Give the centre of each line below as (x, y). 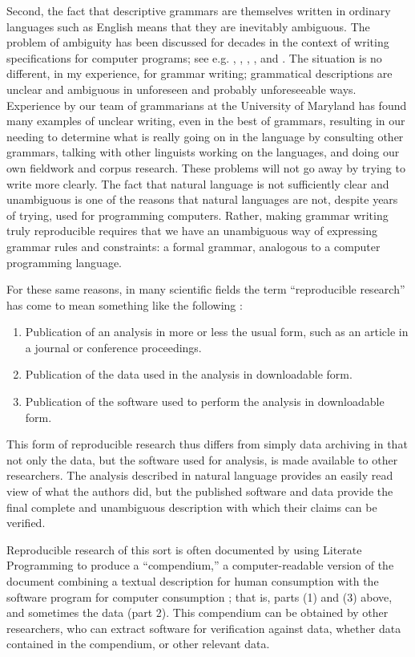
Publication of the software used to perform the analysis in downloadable (205, 401)
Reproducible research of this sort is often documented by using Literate (184, 549)
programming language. (64, 262)
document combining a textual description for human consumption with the (193, 581)
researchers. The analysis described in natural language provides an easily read (200, 475)
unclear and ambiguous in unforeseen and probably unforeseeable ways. (181, 89)
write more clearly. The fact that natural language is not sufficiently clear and (198, 183)
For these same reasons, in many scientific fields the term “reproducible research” (206, 289)
